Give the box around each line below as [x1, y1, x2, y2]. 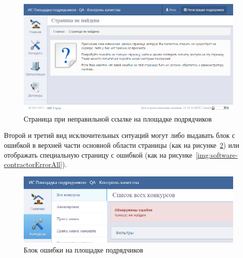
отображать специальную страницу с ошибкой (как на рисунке [4, 149, 193, 160]
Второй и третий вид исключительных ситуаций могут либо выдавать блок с [4, 130, 235, 140]
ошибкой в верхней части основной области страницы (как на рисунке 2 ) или [4, 139, 240, 150]
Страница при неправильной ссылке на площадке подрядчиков [24, 113, 212, 124]
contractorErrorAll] [4, 159, 62, 170]
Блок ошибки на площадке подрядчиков [24, 245, 143, 255]
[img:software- [196, 149, 238, 160]
